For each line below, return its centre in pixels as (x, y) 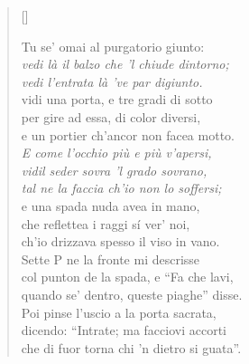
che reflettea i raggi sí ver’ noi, (106, 223)
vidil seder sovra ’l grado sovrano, (114, 170)
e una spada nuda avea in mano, (111, 205)
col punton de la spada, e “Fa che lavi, (127, 277)
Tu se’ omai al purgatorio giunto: (113, 46)
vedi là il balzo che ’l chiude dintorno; (125, 64)
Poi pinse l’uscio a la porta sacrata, (119, 312)
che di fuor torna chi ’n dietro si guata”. (131, 347)
